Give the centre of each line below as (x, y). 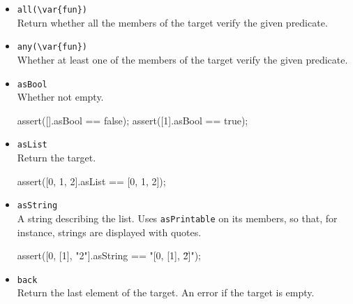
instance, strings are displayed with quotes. (109, 232)
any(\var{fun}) (52, 47)
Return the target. (57, 157)
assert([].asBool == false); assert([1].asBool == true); (133, 120)
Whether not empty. (60, 97)
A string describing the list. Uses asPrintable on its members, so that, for (177, 218)
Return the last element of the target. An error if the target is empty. (166, 292)
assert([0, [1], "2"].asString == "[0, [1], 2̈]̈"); (109, 255)
